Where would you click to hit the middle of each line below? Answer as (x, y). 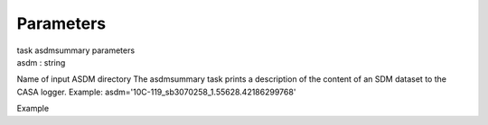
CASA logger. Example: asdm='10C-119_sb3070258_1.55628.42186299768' (156, 92)
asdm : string (41, 62)
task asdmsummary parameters (76, 50)
